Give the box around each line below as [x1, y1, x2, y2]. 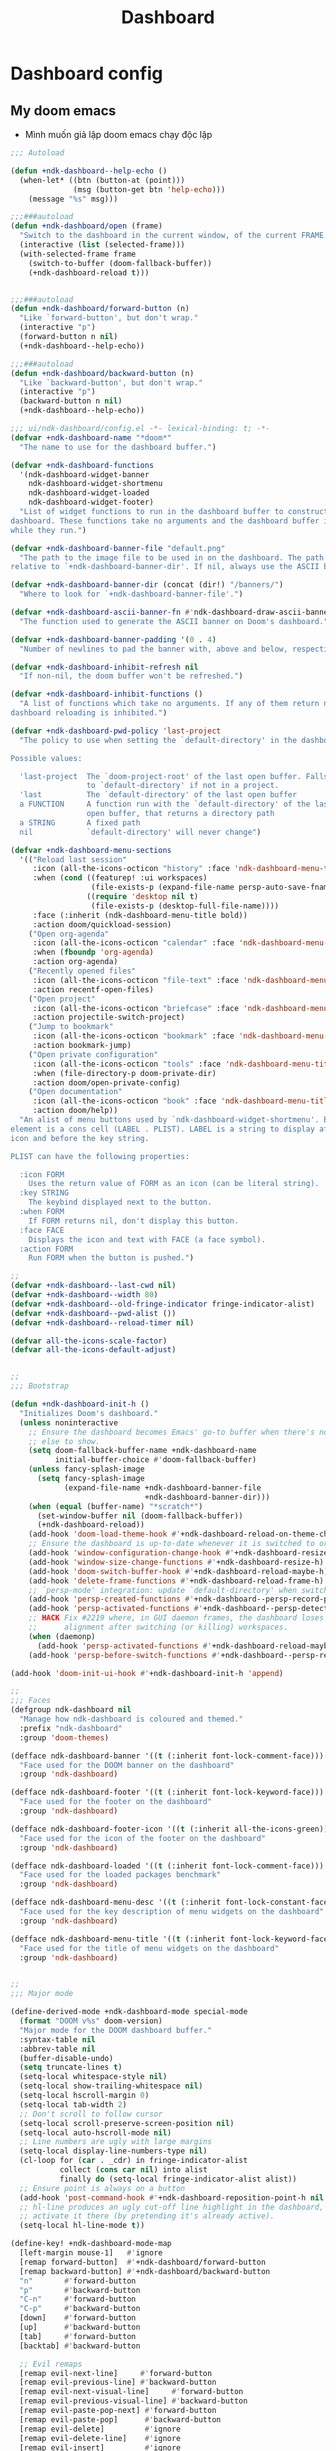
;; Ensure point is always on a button [19, 2183, 186, 2193]
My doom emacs [10, 102, 117, 119]
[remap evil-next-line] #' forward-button [19, 2368, 213, 2378]
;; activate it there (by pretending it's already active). [19, 2211, 275, 2221]
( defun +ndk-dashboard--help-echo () [10, 166, 168, 176]
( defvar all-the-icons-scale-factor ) [10, 1336, 168, 1346]
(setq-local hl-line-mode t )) [19, 2221, 145, 2231]
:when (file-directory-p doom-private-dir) [32, 1068, 217, 1078]
